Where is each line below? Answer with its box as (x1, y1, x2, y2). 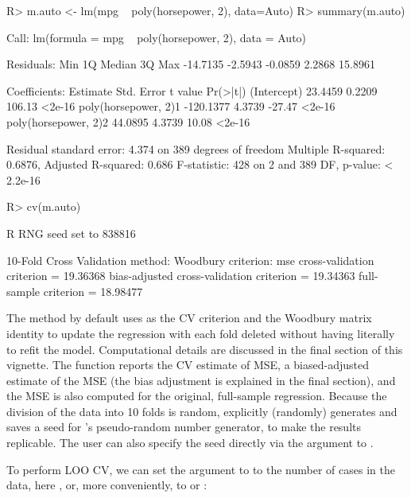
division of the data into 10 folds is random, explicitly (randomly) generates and (6, 403, 397, 419)
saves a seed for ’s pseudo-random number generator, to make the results (6, 418, 361, 435)
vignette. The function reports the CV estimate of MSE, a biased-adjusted (6, 356, 369, 373)
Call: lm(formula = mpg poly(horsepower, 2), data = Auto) (6, 29, 307, 45)
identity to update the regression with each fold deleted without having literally (6, 325, 395, 341)
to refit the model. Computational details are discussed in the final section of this (6, 340, 403, 357)
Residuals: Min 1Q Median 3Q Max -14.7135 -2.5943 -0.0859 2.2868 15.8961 (6, 56, 375, 72)
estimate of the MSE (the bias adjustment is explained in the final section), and (6, 372, 396, 388)
